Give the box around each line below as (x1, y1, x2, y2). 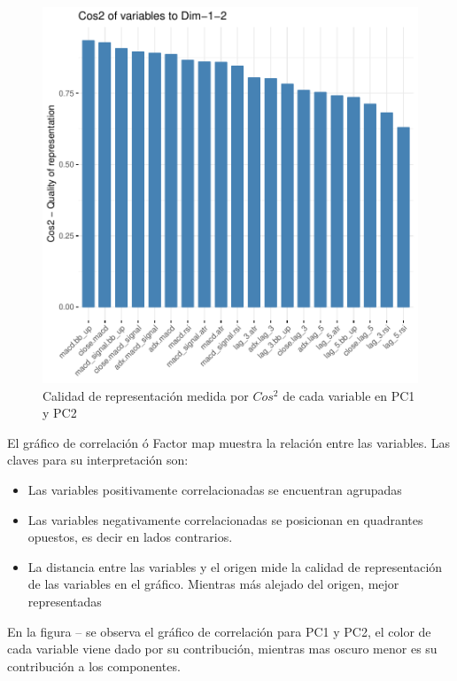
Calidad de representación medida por (43, 386, 249, 404)
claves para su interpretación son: (7, 450, 189, 469)
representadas (27, 591, 102, 610)
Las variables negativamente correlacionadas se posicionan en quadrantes (27, 510, 423, 528)
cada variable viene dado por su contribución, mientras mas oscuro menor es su (7, 639, 438, 658)
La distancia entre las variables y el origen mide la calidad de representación (27, 557, 443, 575)
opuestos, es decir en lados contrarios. (27, 528, 233, 546)
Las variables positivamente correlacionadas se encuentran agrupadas (27, 480, 402, 498)
